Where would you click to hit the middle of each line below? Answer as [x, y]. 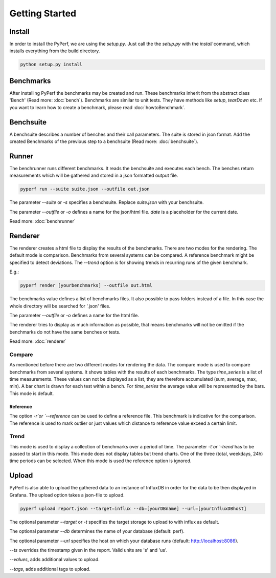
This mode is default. [32, 393]
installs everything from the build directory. [55, 51]
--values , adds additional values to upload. [54, 560]
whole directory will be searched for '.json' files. [60, 306]
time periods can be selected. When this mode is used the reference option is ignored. [100, 461]
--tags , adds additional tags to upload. [50, 569]
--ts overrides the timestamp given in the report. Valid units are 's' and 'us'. [88, 550]
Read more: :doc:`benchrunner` [43, 221]
